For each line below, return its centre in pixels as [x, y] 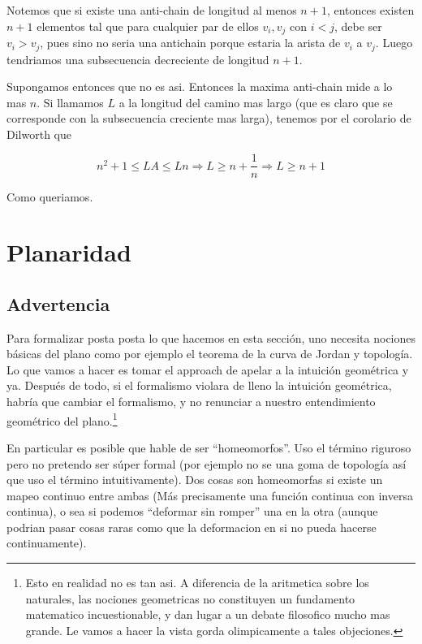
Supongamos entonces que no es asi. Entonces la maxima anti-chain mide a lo [200, 86]
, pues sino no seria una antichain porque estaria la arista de [190, 43]
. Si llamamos [70, 102]
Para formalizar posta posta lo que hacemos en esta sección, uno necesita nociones [211, 337]
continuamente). [47, 543]
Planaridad [69, 252]
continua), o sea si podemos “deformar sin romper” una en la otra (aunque [192, 511]
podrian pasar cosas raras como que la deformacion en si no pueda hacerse [192, 527]
